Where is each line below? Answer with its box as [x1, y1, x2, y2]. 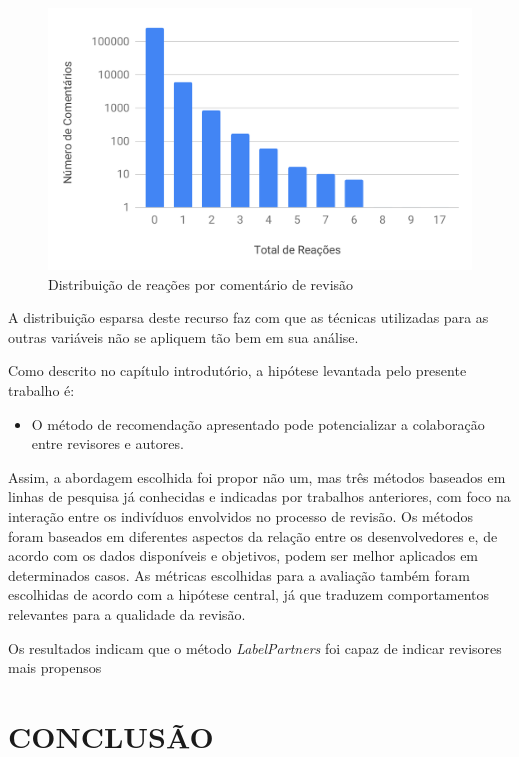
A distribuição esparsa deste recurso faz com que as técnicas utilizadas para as [8, 307, 489, 328]
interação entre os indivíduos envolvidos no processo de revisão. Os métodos [8, 506, 474, 527]
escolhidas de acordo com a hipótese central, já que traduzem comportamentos [8, 584, 490, 605]
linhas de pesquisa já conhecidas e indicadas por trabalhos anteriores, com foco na [8, 486, 511, 507]
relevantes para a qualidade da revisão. [8, 604, 246, 624]
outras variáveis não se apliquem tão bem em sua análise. [8, 326, 359, 347]
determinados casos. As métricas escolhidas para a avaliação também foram [8, 564, 470, 585]
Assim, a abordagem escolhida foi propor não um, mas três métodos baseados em [8, 466, 506, 487]
